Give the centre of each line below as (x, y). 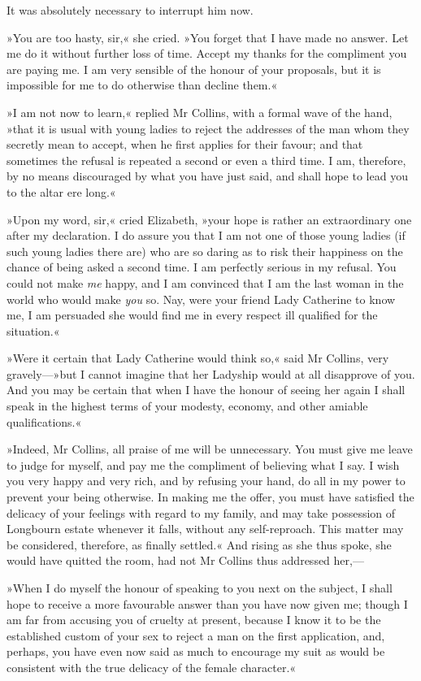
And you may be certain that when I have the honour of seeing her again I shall (206, 390)
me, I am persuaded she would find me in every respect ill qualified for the (192, 315)
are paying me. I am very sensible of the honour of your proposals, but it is (194, 69)
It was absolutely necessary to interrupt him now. (130, 10)
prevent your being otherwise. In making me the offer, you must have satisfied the (210, 497)
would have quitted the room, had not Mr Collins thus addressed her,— (185, 560)
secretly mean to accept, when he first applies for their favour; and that (185, 144)
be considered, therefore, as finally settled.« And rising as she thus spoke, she (199, 544)
